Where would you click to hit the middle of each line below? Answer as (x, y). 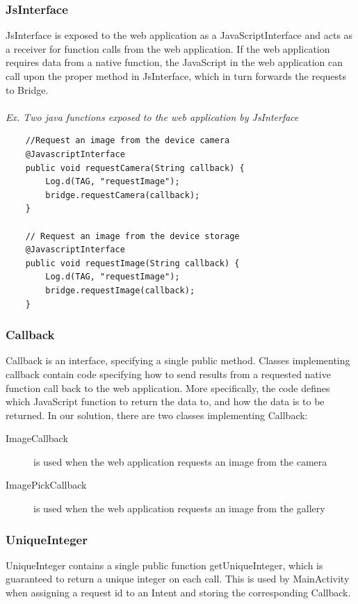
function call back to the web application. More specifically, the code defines (168, 387)
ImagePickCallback (46, 485)
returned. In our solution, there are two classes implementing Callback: (157, 415)
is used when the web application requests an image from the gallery (179, 508)
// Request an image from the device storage (132, 236)
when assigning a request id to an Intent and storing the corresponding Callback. (178, 593)
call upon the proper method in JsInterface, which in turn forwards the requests (176, 76)
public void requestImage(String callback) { (132, 263)
